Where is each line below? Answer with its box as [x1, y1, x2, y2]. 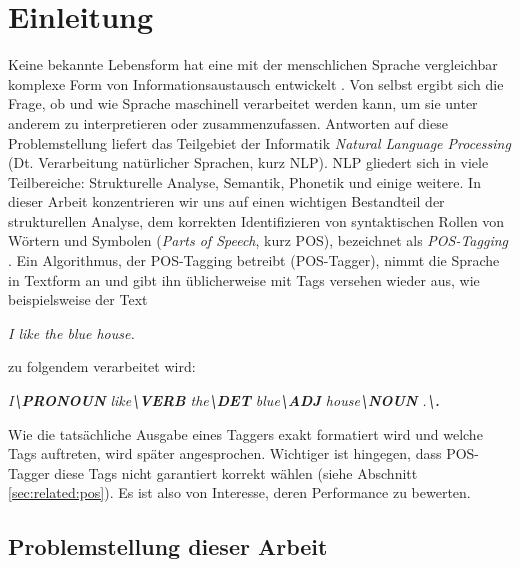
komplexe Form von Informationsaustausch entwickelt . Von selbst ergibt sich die [8, 73, 504, 94]
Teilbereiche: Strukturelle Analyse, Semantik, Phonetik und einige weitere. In [8, 171, 481, 192]
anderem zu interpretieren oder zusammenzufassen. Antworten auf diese [8, 112, 448, 133]
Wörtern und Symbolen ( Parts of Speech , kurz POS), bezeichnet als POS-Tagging [8, 230, 509, 251]
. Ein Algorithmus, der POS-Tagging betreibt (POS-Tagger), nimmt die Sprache [8, 250, 500, 271]
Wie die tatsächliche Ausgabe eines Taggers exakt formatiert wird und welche [8, 423, 483, 444]
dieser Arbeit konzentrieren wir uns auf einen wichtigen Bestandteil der [8, 191, 445, 212]
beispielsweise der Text [8, 289, 148, 310]
